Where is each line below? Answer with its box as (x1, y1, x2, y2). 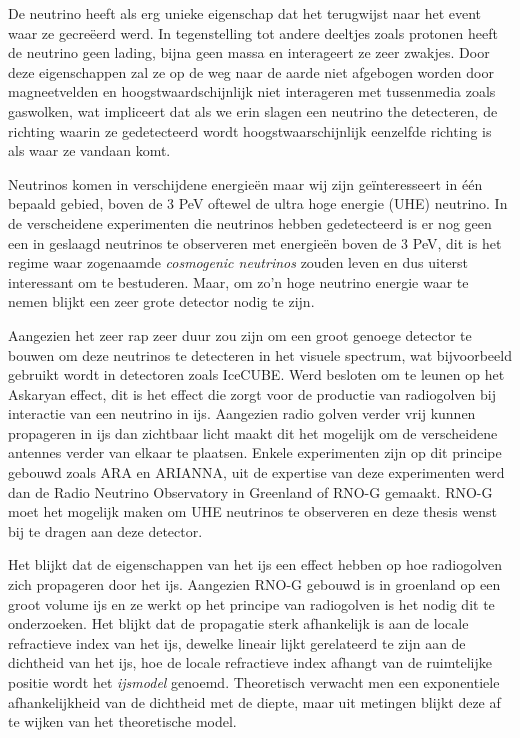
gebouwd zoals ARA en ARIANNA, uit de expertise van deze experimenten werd (8, 462, 505, 483)
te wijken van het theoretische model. (8, 711, 237, 732)
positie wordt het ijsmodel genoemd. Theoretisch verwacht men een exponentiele (8, 672, 500, 692)
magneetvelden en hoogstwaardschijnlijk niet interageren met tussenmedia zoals (8, 81, 496, 102)
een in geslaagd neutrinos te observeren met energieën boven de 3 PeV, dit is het (8, 232, 502, 253)
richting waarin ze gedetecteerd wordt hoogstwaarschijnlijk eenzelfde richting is (8, 120, 492, 141)
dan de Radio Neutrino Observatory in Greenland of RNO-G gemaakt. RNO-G (8, 481, 493, 502)
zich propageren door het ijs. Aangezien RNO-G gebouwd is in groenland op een (8, 574, 501, 595)
